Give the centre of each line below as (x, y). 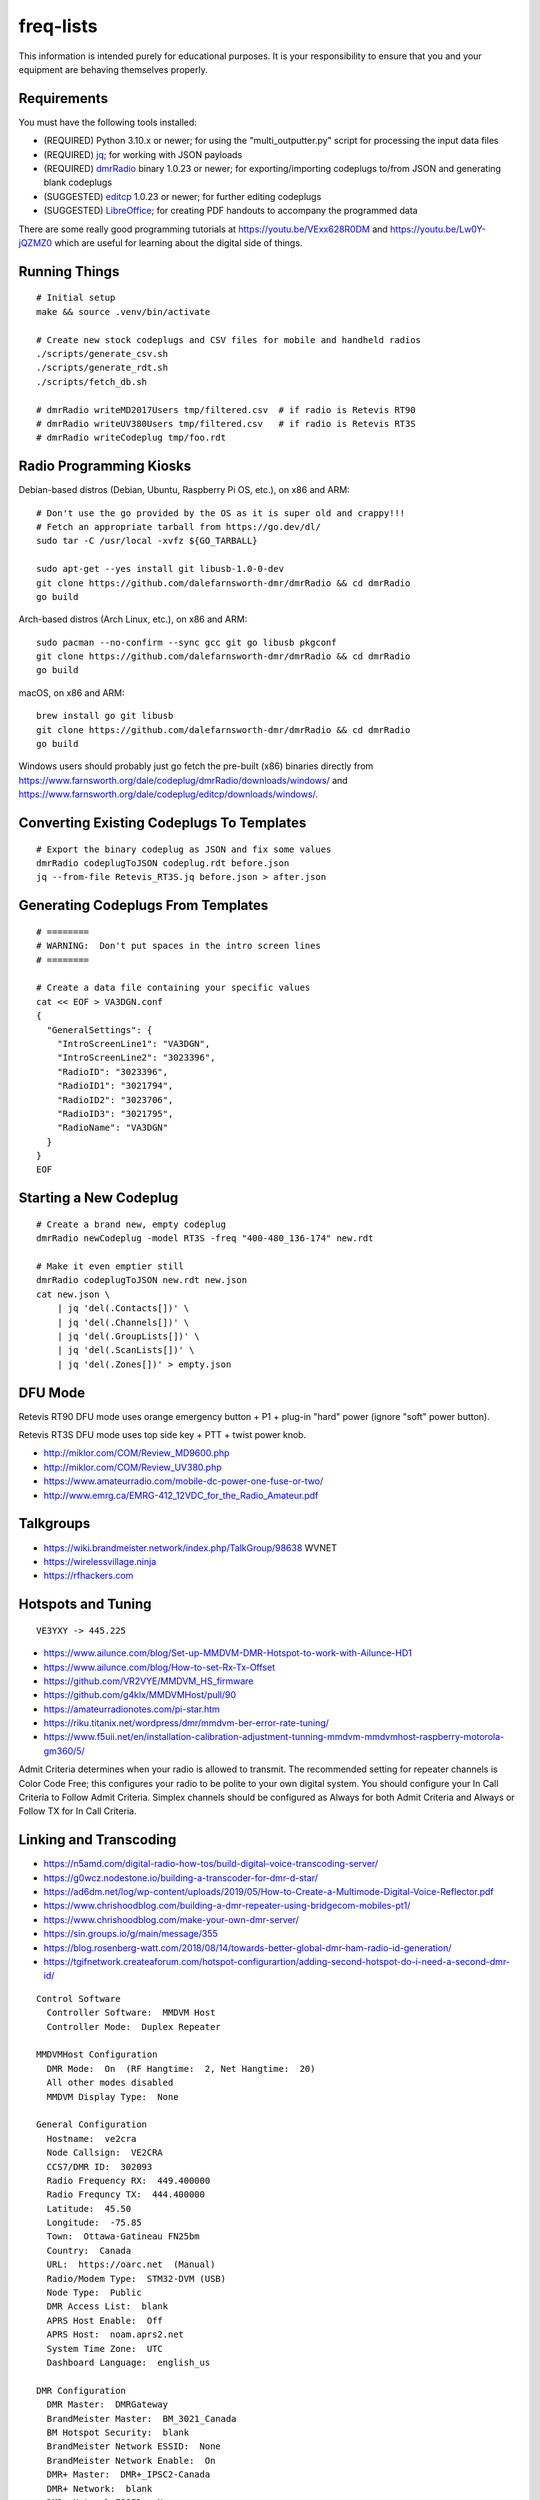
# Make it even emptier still (110, 1266)
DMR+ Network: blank (99, 2488)
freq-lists (58, 26)
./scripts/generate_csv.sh (102, 353)
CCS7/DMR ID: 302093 (99, 2166)
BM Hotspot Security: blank (118, 2432)
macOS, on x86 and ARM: (71, 692)
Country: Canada (89, 2250)
